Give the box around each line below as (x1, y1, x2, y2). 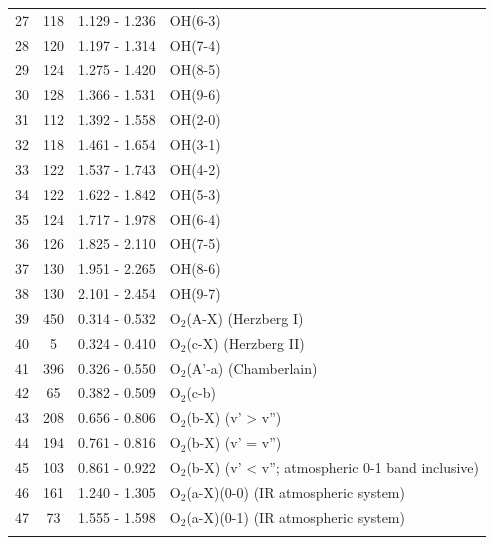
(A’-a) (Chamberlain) (186, 357, 318, 378)
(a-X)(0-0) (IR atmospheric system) (186, 481, 405, 502)
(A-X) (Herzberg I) (186, 307, 304, 328)
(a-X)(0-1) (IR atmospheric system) (186, 506, 405, 527)
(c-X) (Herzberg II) (186, 332, 305, 353)
